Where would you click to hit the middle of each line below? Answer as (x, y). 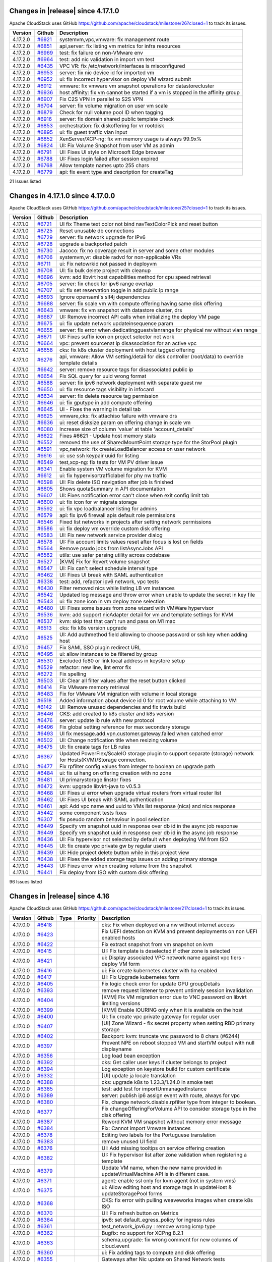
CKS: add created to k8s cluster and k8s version (117, 714)
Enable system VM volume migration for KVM (113, 469)
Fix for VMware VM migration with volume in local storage (128, 694)
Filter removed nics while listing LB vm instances (117, 588)
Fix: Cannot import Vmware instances (146, 1128)
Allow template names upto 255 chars (105, 165)
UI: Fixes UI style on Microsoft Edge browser (113, 152)
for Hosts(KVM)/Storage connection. (103, 760)
